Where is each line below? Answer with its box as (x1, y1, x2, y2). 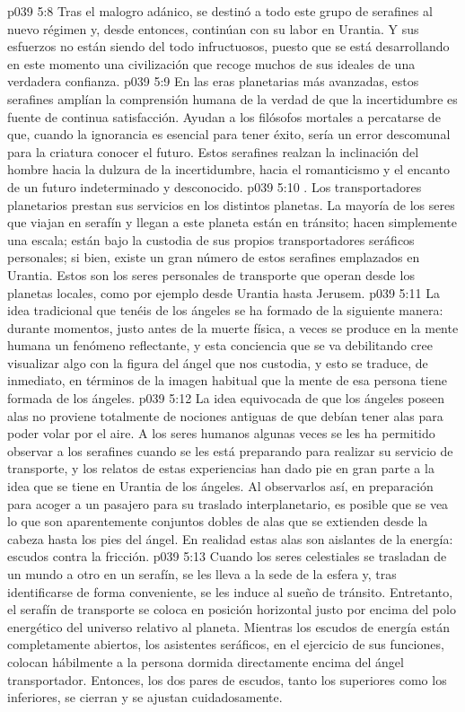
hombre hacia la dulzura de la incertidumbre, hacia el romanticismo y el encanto (7, 160, 450, 179)
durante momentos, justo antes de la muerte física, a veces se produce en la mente (7, 318, 459, 337)
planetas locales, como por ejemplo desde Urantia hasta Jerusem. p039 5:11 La (7, 283, 440, 302)
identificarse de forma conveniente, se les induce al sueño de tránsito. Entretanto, (7, 582, 453, 601)
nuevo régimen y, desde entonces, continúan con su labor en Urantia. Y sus (7, 19, 419, 38)
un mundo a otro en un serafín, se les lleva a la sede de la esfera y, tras (7, 565, 397, 583)
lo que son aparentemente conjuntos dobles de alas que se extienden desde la (7, 512, 428, 531)
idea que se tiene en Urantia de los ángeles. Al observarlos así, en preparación (7, 477, 434, 496)
